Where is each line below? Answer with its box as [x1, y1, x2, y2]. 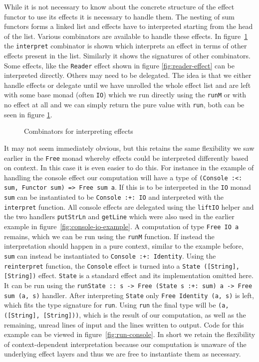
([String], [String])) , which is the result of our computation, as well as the [4, 309, 246, 320]
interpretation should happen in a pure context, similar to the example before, [4, 241, 244, 251]
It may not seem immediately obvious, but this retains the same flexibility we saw [4, 142, 255, 153]
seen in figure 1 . [4, 109, 52, 119]
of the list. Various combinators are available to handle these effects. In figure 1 [4, 30, 248, 41]
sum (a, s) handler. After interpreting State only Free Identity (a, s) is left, [4, 290, 254, 300]
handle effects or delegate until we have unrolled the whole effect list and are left [4, 79, 251, 90]
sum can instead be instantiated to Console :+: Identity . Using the [4, 251, 216, 261]
